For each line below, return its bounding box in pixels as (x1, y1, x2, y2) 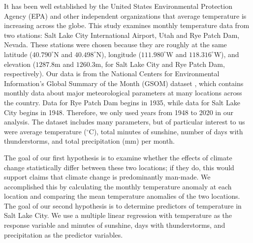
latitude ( (4, 49, 32, 59)
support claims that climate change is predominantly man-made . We (4, 172, 211, 182)
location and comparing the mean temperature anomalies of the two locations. (4, 191, 240, 201)
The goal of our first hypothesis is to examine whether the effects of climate (4, 152, 232, 162)
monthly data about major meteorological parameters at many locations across (4, 88, 242, 98)
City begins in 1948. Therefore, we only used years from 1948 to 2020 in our (4, 107, 233, 117)
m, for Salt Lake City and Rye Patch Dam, (95, 59, 225, 69)
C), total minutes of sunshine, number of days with (89, 126, 243, 136)
